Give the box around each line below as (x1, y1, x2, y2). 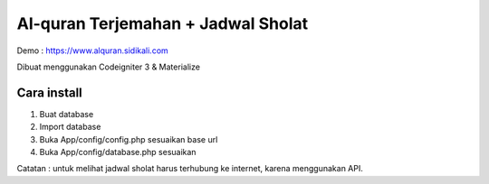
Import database (39, 122, 101, 133)
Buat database (39, 108, 94, 119)
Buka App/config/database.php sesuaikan (39, 147, 197, 158)
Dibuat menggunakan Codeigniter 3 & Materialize (16, 61, 201, 72)
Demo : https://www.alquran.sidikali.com (16, 45, 169, 56)
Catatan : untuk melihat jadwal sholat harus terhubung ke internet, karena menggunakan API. (16, 163, 364, 174)
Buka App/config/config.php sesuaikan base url (39, 133, 218, 144)
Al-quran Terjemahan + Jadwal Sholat (16, 14, 308, 33)
